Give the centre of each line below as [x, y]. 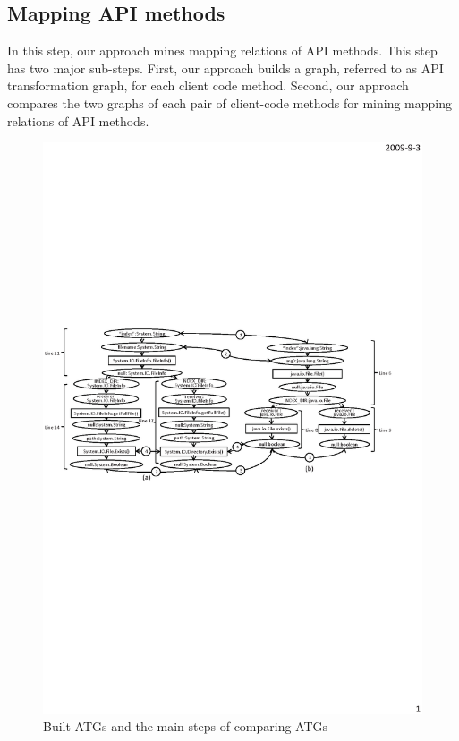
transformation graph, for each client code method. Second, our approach [208, 85]
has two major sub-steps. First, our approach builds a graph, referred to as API [225, 68]
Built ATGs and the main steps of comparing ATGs [186, 726]
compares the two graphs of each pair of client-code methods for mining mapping [229, 102]
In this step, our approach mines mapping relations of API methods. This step [222, 51]
